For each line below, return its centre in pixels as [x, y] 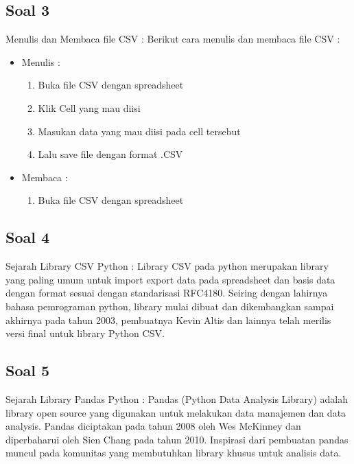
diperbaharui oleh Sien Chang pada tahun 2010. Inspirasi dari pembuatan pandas [177, 439]
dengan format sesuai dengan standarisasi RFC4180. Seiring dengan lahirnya [167, 293]
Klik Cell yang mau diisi [89, 107]
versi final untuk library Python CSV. [85, 333]
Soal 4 [28, 237]
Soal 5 [28, 370]
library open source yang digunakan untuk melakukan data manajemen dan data [176, 412]
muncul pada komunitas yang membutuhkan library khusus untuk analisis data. [174, 453]
